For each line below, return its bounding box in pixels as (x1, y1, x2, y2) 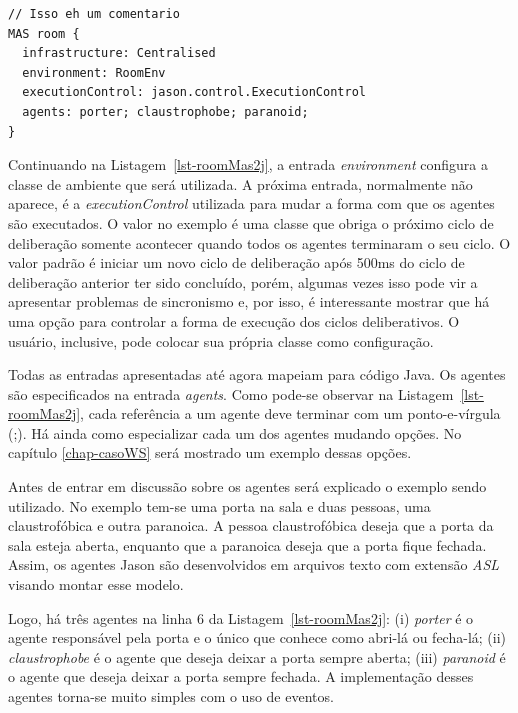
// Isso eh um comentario (8, 7, 180, 21)
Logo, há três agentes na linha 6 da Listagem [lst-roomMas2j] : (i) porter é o (8, 607, 474, 628)
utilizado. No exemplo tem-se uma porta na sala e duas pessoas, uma (8, 495, 431, 516)
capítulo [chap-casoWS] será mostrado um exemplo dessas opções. (8, 442, 412, 463)
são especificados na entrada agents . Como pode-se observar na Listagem (8, 383, 454, 404)
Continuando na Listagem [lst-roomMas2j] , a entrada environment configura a (8, 154, 488, 175)
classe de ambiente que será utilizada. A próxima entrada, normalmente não (8, 173, 473, 194)
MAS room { (8, 26, 80, 41)
